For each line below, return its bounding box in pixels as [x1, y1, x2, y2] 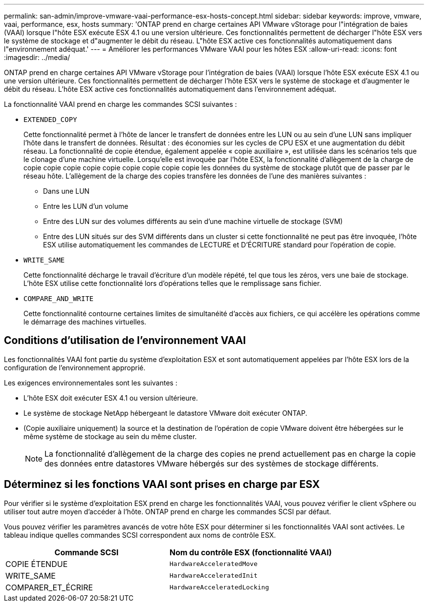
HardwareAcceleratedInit [169, 572, 257, 580]
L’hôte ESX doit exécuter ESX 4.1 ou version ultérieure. [23, 393, 198, 402]
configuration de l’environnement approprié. [4, 363, 146, 372]
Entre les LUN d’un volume [43, 202, 128, 210]
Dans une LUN [43, 187, 90, 195]
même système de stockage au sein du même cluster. [23, 432, 197, 441]
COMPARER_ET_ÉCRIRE [5, 582, 93, 592]
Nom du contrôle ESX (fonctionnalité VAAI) [169, 547, 332, 557]
